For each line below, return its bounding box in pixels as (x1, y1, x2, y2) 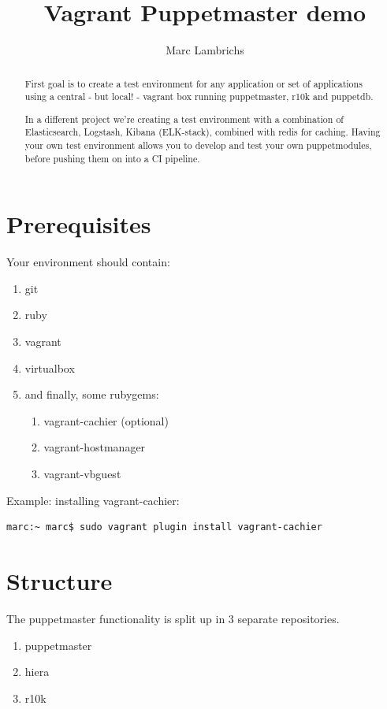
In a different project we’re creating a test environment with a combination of (24, 112, 344, 125)
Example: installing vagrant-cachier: (6, 492, 180, 508)
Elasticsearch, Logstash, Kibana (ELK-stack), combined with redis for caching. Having (24, 125, 381, 139)
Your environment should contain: (6, 254, 170, 270)
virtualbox (24, 359, 75, 376)
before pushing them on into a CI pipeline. (24, 151, 200, 165)
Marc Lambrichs (166, 42, 244, 58)
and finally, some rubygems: (24, 386, 159, 403)
